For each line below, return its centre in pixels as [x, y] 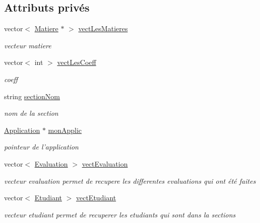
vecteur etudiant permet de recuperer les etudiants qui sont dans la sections [120, 214]
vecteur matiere [28, 45]
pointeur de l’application [41, 147]
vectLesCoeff [77, 62]
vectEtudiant [96, 198]
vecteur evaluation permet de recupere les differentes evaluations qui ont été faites [130, 180]
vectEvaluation [105, 163]
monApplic [65, 130]
